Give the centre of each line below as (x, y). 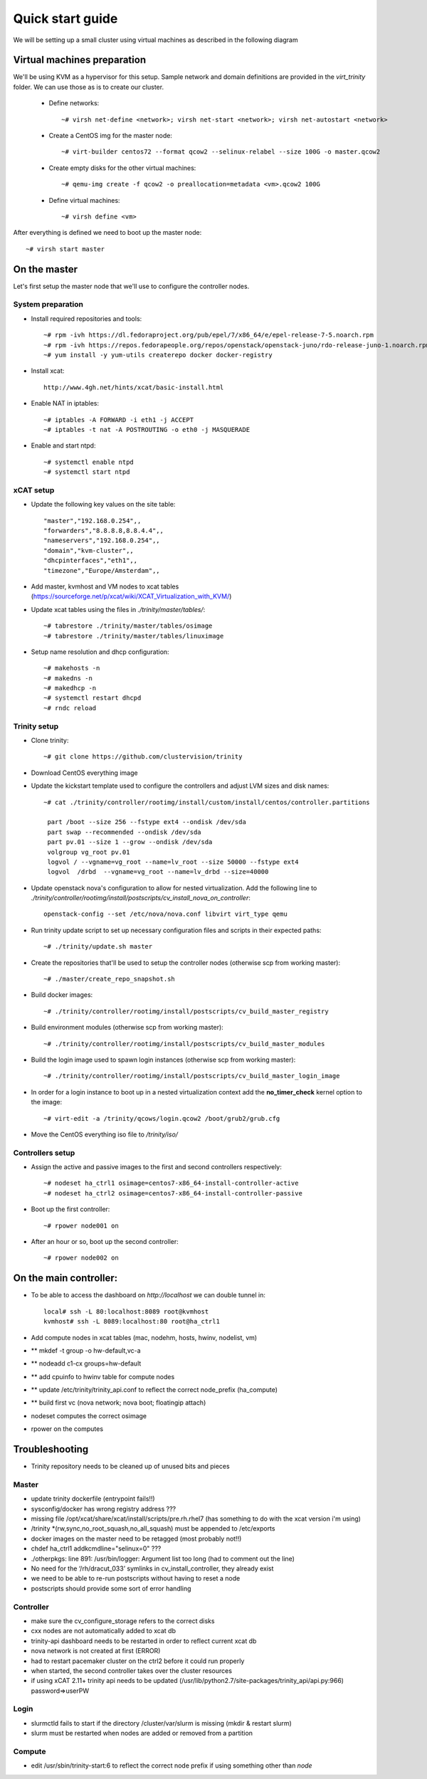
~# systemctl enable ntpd (89, 462)
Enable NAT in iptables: (65, 403)
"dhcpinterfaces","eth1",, (91, 561)
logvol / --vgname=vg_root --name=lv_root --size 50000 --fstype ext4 (173, 862)
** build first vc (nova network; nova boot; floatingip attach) (118, 1403)
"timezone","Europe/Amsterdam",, (102, 570)
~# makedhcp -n (70, 688)
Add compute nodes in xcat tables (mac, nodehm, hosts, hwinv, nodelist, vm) (144, 1337)
